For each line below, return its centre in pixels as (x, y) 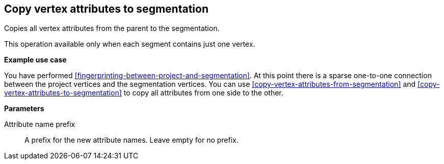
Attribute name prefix (40, 124)
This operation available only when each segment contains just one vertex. (130, 44)
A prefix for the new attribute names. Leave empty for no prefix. (132, 140)
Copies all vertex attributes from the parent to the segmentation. (112, 28)
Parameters (24, 109)
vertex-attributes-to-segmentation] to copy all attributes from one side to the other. (144, 93)
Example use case (35, 60)
